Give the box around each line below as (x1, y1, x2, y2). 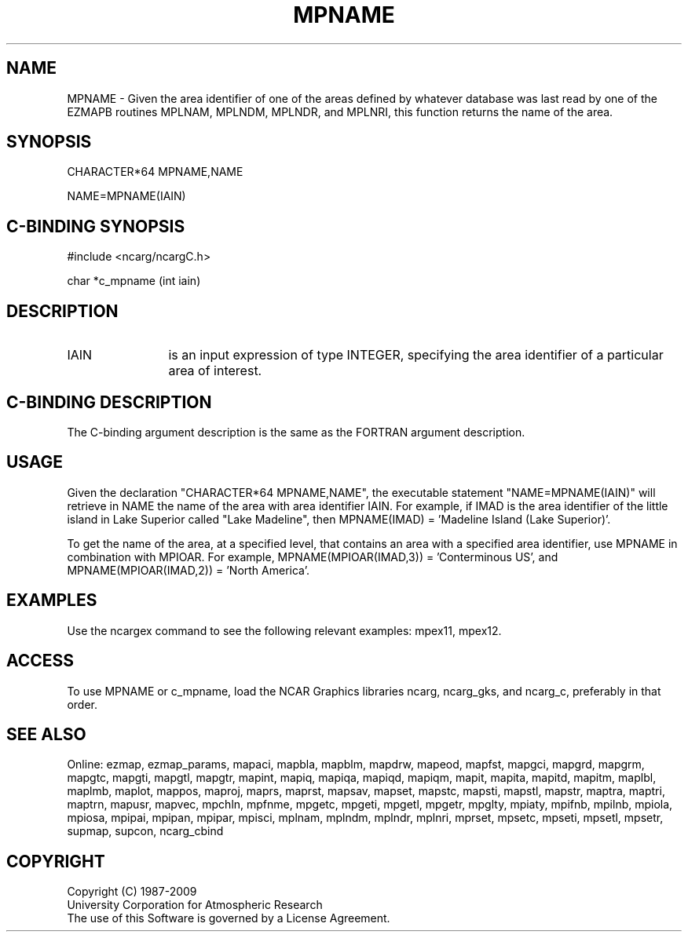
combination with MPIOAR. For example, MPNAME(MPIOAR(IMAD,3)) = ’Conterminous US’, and (67, 549, 558, 564)
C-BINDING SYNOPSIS (6, 216, 185, 236)
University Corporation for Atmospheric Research (67, 898, 323, 912)
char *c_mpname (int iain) (67, 274, 201, 288)
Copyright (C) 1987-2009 (67, 885, 197, 899)
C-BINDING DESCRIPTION (6, 392, 212, 412)
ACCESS (6, 651, 75, 671)
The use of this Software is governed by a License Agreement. (67, 911, 390, 925)
